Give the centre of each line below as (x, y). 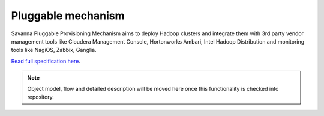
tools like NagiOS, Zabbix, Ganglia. (54, 50)
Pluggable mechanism (68, 16)
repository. (40, 97)
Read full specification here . (46, 61)
